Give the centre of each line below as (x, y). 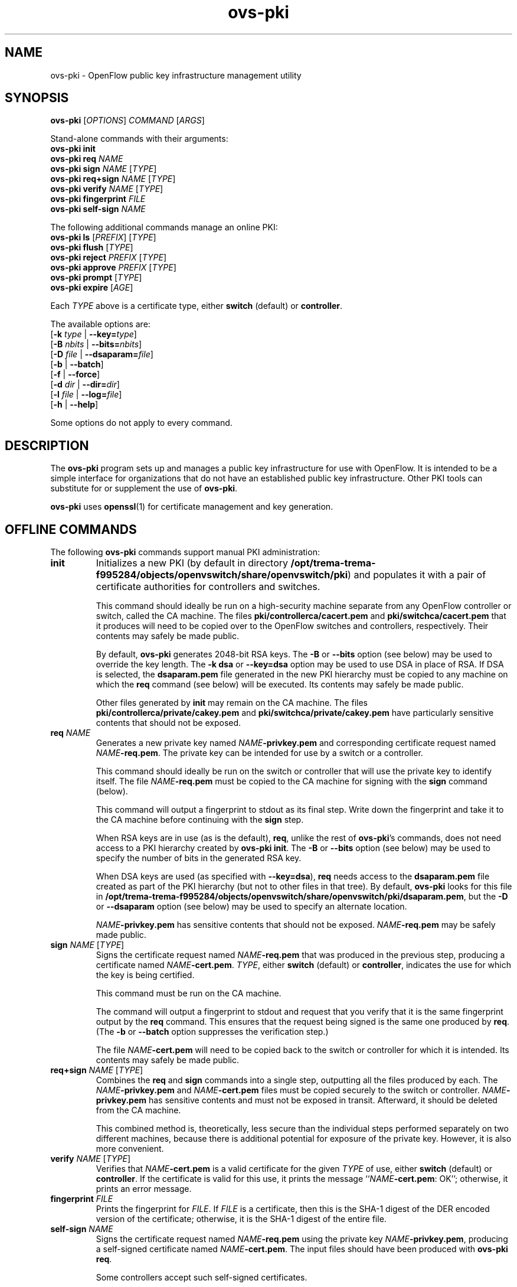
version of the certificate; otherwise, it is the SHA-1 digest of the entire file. (241, 1219)
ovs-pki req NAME (87, 159)
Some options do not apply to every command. (141, 423)
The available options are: (100, 324)
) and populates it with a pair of (417, 575)
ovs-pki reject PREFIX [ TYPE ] (109, 258)
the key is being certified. (145, 975)
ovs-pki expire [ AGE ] (92, 288)
